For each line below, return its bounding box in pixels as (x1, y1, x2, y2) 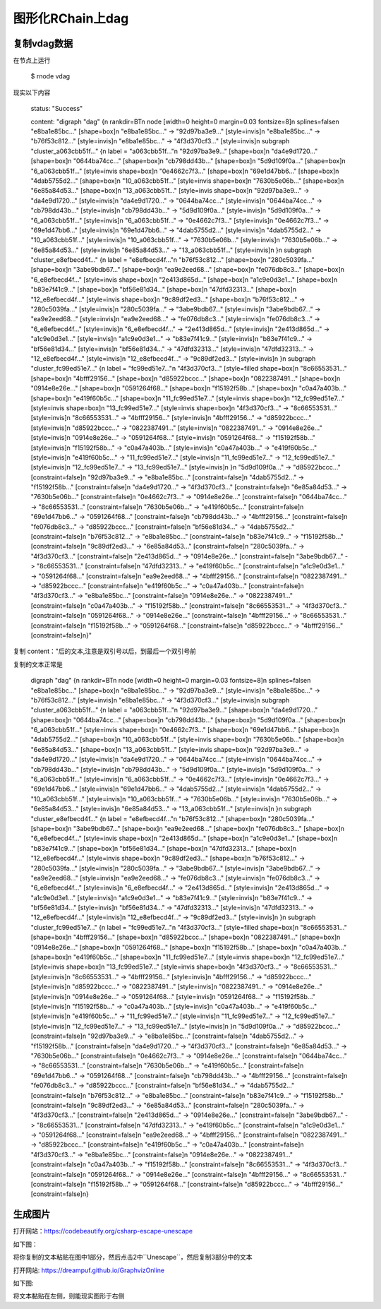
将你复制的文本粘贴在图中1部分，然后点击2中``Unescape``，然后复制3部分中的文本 (13, 1253, 253, 1262)
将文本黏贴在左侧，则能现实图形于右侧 (13, 1292, 125, 1301)
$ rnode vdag (30, 72, 71, 80)
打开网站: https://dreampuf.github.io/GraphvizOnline (13, 1266, 165, 1274)
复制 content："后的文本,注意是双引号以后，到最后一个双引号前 (13, 647, 197, 656)
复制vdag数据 (13, 37, 73, 49)
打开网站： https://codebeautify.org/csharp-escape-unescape (13, 1227, 193, 1236)
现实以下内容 (13, 88, 51, 97)
